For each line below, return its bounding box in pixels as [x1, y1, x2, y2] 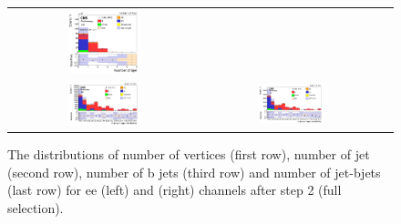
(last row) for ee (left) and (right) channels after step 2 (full [7, 180, 342, 199]
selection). [7, 198, 64, 217]
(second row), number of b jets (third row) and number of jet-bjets [7, 162, 381, 181]
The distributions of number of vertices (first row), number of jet [7, 145, 370, 164]
